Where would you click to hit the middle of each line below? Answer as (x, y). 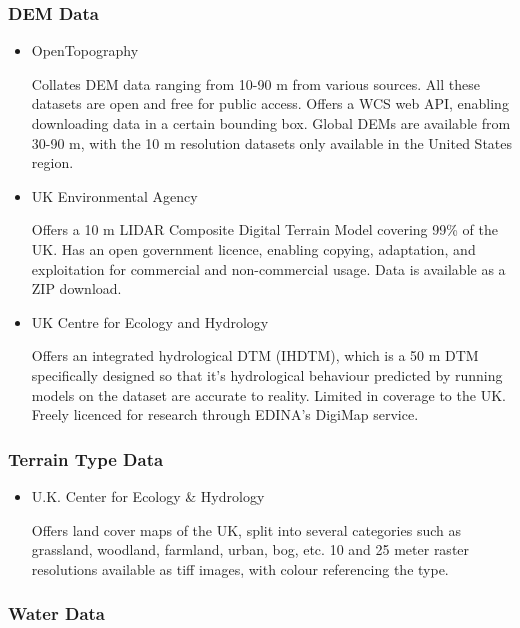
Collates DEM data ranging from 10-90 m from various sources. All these (255, 83)
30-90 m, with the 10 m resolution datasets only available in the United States (272, 142)
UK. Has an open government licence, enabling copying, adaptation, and (253, 248)
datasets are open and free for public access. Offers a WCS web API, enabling (270, 103)
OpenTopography (85, 50)
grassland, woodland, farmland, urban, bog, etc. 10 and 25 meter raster (250, 549)
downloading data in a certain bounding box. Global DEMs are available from (271, 123)
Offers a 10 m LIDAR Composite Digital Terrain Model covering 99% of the (264, 229)
